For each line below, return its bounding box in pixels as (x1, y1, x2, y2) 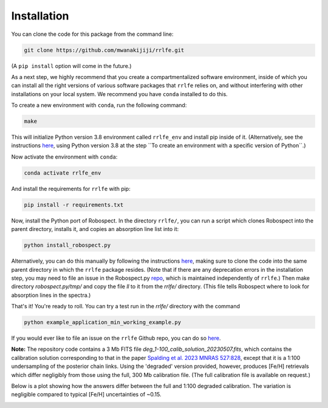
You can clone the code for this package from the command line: (11, 30, 174, 38)
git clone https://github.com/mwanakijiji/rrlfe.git (24, 46, 185, 54)
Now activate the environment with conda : (11, 153, 118, 161)
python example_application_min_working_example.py (24, 319, 182, 326)
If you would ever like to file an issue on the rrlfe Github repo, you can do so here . (11, 334, 221, 342)
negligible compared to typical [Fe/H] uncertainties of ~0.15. (11, 391, 162, 398)
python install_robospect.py (24, 242, 111, 249)
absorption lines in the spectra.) (11, 291, 91, 299)
